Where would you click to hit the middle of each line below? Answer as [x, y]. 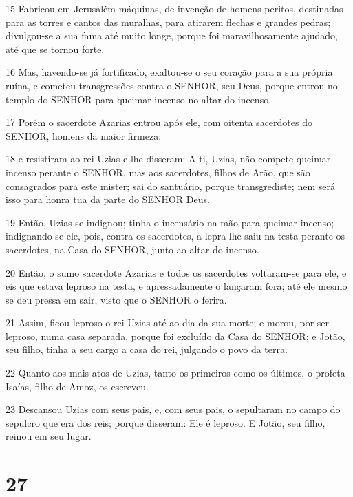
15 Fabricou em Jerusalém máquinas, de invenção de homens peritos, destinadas [174, 8]
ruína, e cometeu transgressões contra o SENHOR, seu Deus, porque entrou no [172, 85]
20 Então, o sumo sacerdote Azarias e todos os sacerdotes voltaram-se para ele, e [176, 272]
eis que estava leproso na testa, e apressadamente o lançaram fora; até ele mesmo [176, 286]
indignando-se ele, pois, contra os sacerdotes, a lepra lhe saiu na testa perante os [175, 236]
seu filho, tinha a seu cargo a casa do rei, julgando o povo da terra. [147, 349]
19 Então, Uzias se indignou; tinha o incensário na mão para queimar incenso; [170, 222]
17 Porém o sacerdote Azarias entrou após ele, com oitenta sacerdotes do [159, 122]
